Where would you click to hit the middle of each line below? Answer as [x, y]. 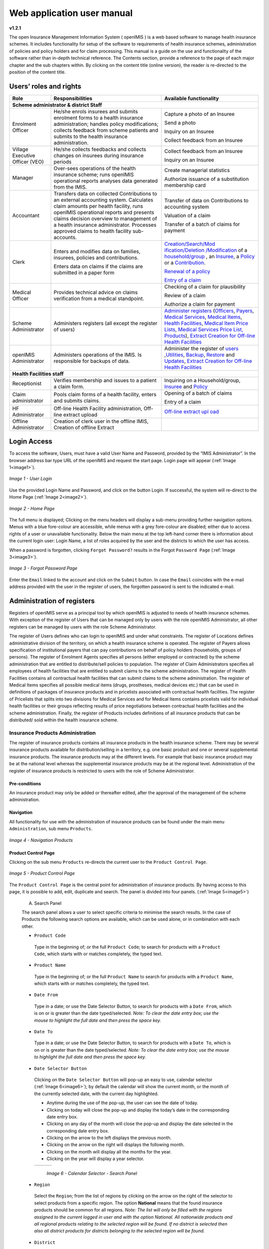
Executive [24, 155]
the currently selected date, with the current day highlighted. [96, 1094]
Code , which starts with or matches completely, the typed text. [98, 954]
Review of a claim [185, 295]
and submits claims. [77, 401]
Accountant [26, 215]
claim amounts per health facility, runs [98, 206]
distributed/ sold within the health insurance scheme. [64, 720]
